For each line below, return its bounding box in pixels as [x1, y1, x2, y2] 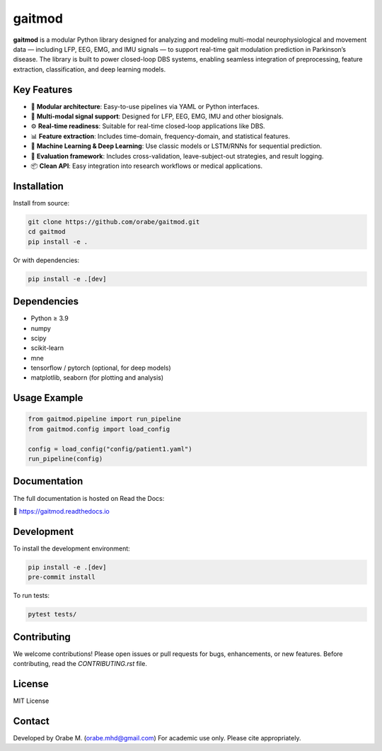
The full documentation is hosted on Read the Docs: [13, 494, 165, 502]
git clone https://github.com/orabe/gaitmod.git [28, 218, 200, 226]
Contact [13, 715, 50, 727]
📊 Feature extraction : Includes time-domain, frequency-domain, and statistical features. [30, 132, 290, 140]
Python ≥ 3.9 [30, 314, 69, 322]
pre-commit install [28, 573, 95, 581]
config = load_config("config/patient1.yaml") [28, 445, 192, 453]
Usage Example [13, 392, 83, 404]
